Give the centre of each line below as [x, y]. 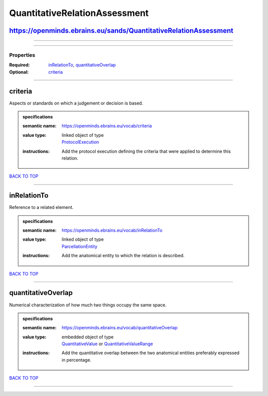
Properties [22, 55]
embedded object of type [88, 337]
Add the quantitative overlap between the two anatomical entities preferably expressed [151, 353]
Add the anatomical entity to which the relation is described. [123, 256]
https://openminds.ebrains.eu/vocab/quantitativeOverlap [120, 328]
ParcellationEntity [80, 246]
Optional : [19, 72]
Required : [19, 65]
